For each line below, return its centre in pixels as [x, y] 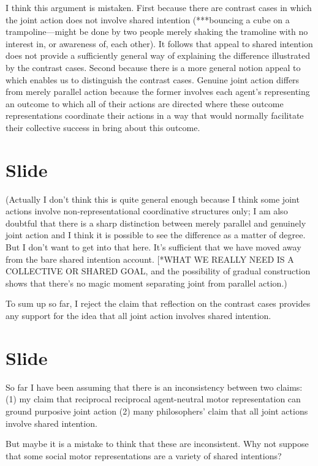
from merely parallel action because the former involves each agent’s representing [158, 92]
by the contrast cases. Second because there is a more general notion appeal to [153, 67]
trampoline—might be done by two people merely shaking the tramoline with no [157, 32]
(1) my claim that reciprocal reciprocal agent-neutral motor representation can [153, 399]
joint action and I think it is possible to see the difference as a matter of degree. [156, 235]
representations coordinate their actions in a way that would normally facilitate [155, 115]
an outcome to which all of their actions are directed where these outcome [145, 103]
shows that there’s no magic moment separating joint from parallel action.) [146, 283]
